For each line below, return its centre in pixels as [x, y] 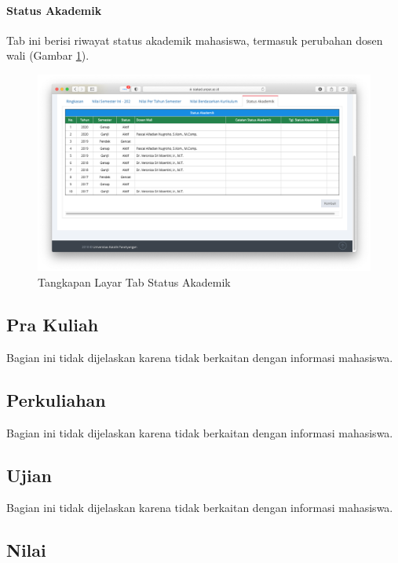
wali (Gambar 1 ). [48, 55]
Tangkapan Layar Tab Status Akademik [134, 282]
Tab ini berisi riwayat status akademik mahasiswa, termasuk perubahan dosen [195, 40]
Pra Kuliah [53, 325]
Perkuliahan [56, 399]
